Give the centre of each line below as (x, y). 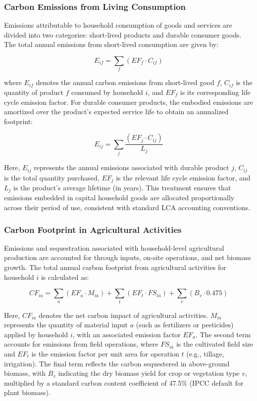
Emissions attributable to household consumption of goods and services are (118, 25)
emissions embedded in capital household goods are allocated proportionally (119, 198)
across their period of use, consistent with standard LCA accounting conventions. (127, 207)
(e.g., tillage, (205, 353)
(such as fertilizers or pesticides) (185, 325)
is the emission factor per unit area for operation (105, 353)
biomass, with (25, 373)
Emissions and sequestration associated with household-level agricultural (114, 247)
